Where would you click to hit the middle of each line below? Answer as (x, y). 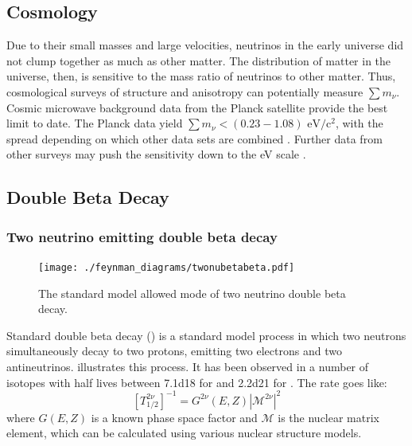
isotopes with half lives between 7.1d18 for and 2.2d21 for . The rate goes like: (197, 382)
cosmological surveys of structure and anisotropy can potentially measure (185, 91)
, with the (359, 123)
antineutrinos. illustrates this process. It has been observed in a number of (188, 366)
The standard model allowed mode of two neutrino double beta (192, 293)
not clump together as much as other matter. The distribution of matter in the (199, 60)
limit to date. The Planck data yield (95, 123)
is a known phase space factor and (174, 417)
